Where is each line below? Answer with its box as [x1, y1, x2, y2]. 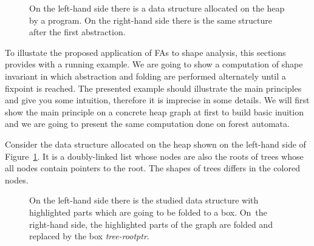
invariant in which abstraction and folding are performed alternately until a [5, 69, 286, 82]
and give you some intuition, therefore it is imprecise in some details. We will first [5, 94, 310, 106]
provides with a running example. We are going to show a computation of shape [5, 58, 303, 70]
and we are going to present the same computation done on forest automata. [5, 117, 290, 130]
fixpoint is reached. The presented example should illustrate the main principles [5, 81, 302, 94]
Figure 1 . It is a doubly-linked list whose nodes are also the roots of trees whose [5, 149, 304, 162]
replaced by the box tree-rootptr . [29, 230, 149, 242]
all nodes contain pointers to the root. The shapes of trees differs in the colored [5, 162, 300, 174]
